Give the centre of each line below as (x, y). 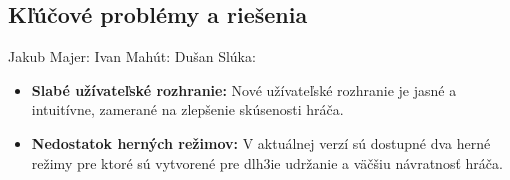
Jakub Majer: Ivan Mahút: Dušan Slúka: (132, 56)
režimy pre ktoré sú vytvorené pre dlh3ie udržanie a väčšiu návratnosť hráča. (267, 162)
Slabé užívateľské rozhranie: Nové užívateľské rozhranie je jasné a (244, 89)
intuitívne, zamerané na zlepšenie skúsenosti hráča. (187, 109)
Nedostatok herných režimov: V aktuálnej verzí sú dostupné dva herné (261, 142)
